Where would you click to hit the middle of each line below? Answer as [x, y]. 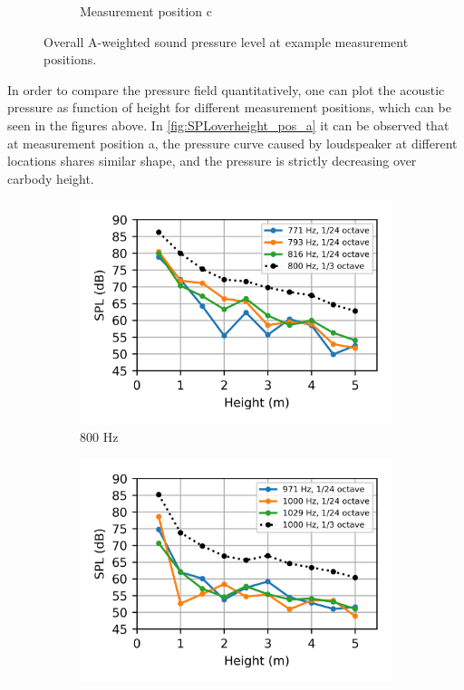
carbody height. [51, 178]
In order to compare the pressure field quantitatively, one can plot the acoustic [226, 89]
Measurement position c [146, 11]
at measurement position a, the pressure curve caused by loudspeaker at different [232, 143]
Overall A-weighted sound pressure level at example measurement [226, 41]
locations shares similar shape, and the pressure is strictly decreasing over [212, 161]
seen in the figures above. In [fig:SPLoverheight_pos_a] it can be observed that [228, 125]
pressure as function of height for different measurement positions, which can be [229, 107]
